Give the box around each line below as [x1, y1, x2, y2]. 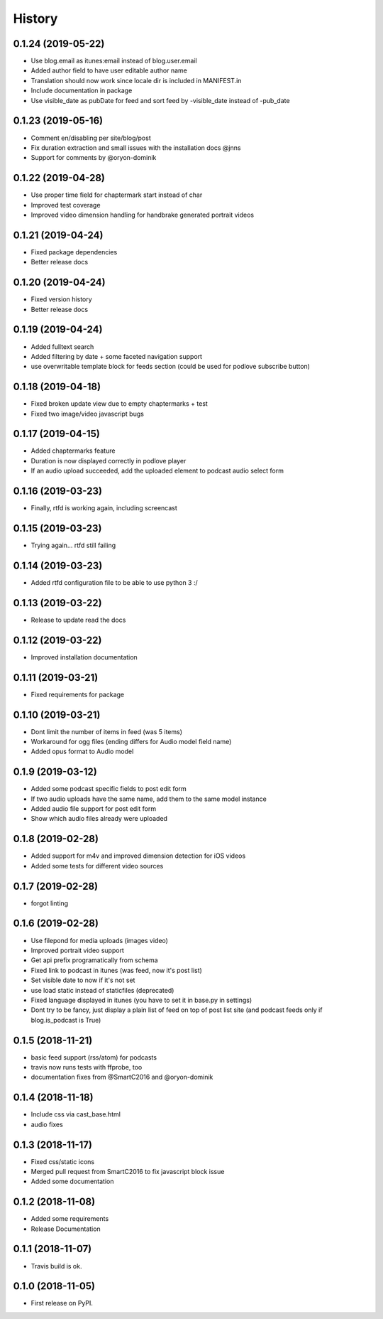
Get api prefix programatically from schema [30, 956, 159, 964]
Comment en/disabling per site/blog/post [30, 134, 152, 142]
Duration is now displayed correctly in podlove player [30, 456, 187, 465]
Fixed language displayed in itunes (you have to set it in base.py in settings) [30, 996, 252, 1004]
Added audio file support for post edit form [30, 804, 156, 813]
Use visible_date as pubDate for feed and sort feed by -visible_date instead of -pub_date [30, 96, 290, 104]
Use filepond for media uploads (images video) [30, 936, 168, 944]
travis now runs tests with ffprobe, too [30, 1063, 143, 1071]
